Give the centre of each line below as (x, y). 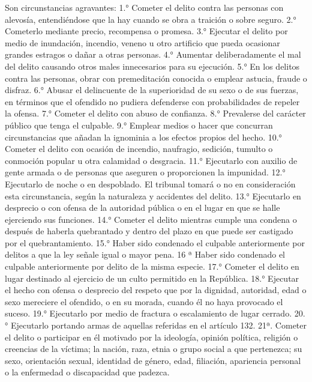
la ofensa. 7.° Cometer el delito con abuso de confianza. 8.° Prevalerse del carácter (155, 113)
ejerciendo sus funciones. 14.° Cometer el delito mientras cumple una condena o (151, 219)
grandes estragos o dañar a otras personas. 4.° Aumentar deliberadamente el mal (153, 54)
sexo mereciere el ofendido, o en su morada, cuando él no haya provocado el (144, 301)
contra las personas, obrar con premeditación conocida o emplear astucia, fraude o (156, 78)
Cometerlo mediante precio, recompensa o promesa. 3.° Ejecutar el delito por (146, 31)
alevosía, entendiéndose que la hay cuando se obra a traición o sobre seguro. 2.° (151, 19)
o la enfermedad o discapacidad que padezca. (87, 372)
